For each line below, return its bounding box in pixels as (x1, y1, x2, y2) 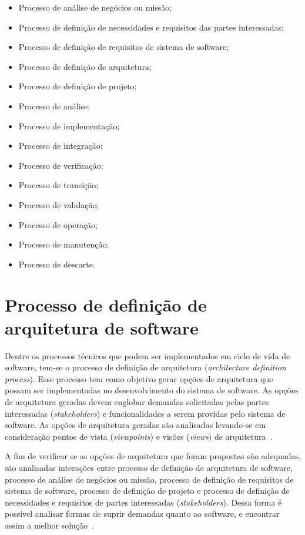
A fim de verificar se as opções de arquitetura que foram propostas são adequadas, (5, 450, 301, 462)
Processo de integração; (18, 139, 103, 152)
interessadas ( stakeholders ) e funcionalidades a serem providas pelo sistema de (5, 407, 286, 419)
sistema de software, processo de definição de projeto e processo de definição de (5, 484, 290, 497)
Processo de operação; (18, 218, 98, 230)
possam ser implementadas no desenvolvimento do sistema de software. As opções (5, 384, 299, 396)
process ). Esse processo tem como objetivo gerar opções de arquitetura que (5, 372, 273, 384)
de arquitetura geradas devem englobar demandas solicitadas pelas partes (5, 396, 269, 407)
